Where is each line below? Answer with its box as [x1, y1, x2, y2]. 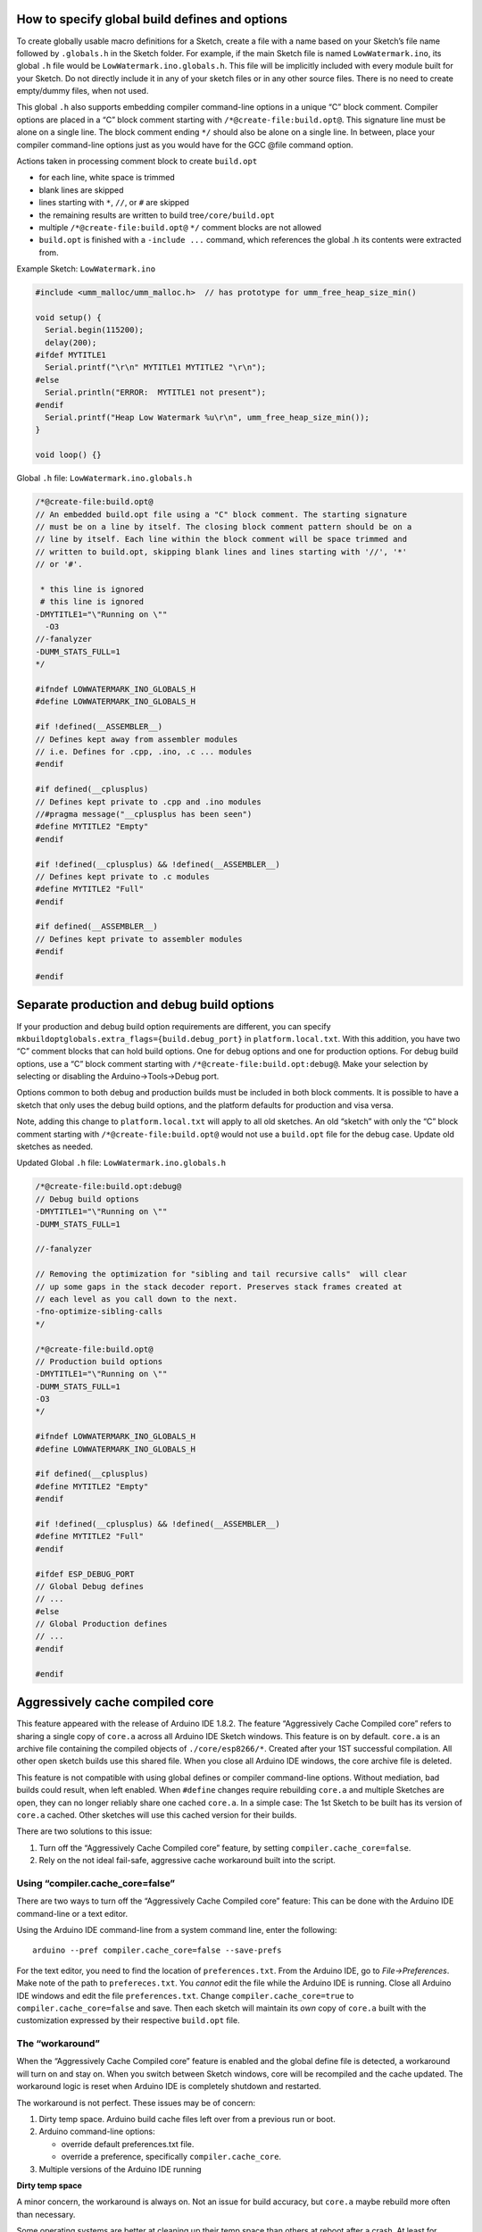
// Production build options [35, 1356, 163, 1366]
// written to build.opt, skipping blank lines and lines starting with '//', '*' [35, 546, 408, 557]
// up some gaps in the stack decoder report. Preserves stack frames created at [35, 1281, 403, 1292]
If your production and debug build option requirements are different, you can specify [16, 1020, 331, 1031]
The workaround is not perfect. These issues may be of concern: [16, 2097, 256, 2108]
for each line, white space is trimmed [38, 172, 176, 183]
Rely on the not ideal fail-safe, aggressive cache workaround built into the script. [38, 1855, 337, 1866]
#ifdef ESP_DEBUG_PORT [35, 1569, 135, 1579]
